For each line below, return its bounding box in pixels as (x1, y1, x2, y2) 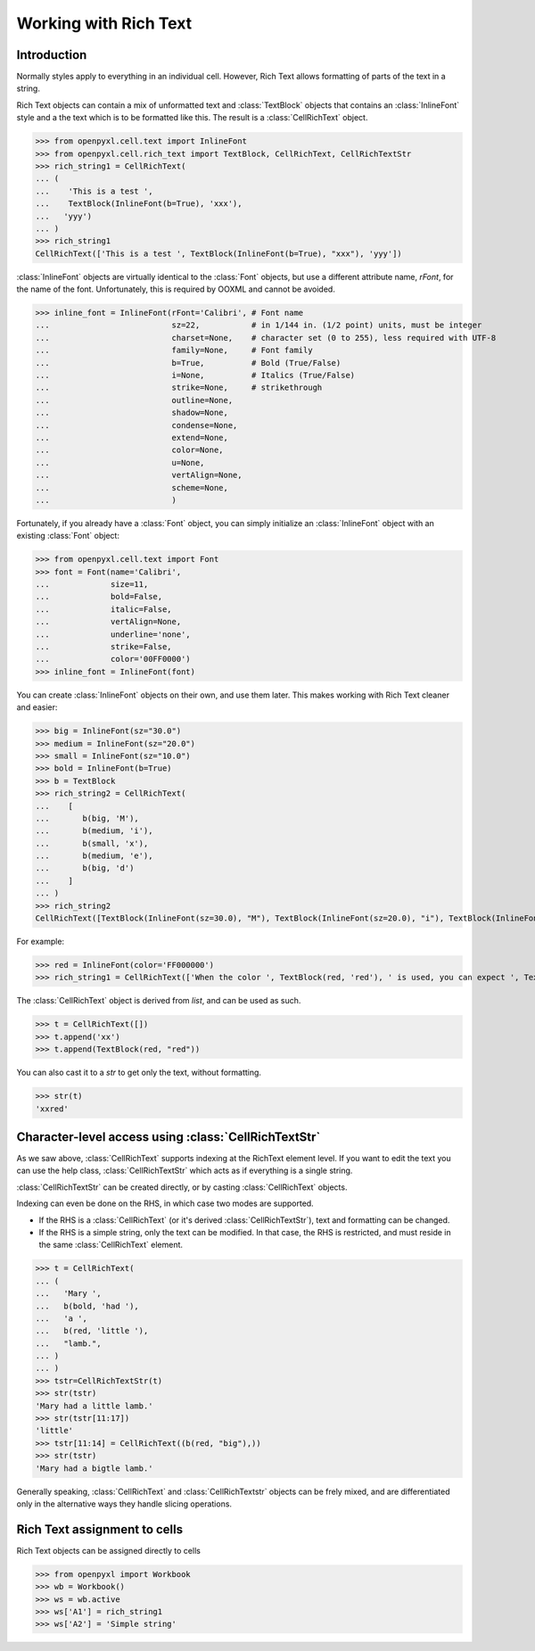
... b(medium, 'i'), (35, 826, 153, 836)
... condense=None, (35, 420, 238, 430)
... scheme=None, (35, 483, 229, 492)
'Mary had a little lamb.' (35, 1400, 153, 1411)
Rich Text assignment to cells (16, 1522, 183, 1537)
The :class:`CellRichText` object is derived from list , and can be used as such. (16, 995, 301, 1006)
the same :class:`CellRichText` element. (38, 1240, 183, 1251)
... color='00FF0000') (35, 654, 191, 665)
